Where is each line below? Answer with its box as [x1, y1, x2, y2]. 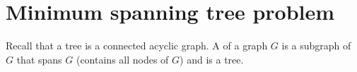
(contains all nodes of [76, 52, 169, 66]
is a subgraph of [281, 38, 351, 53]
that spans [16, 52, 62, 66]
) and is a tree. [180, 52, 244, 66]
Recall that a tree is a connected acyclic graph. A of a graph [6, 38, 268, 53]
